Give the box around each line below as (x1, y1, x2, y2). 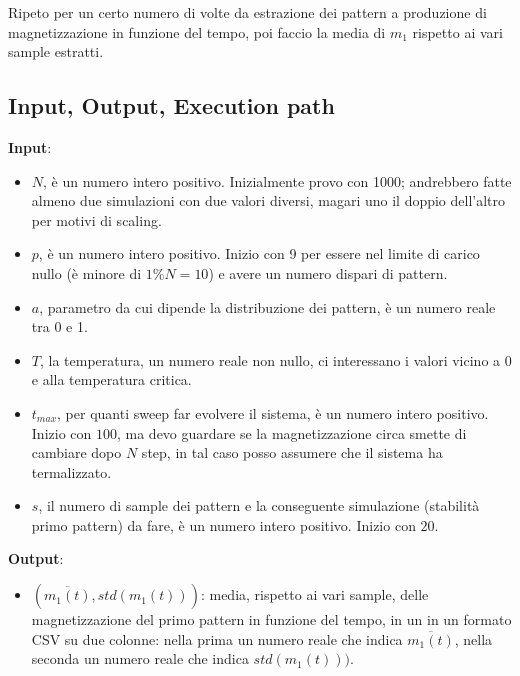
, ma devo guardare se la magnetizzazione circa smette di (116, 422, 467, 443)
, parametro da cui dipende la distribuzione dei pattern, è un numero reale (39, 296, 496, 317)
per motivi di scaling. (31, 209, 162, 230)
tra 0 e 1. (31, 316, 88, 337)
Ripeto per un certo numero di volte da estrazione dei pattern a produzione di (8, 2, 487, 22)
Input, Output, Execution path (8, 90, 335, 121)
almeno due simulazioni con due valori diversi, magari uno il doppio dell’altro (31, 190, 506, 211)
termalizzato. (31, 461, 112, 482)
